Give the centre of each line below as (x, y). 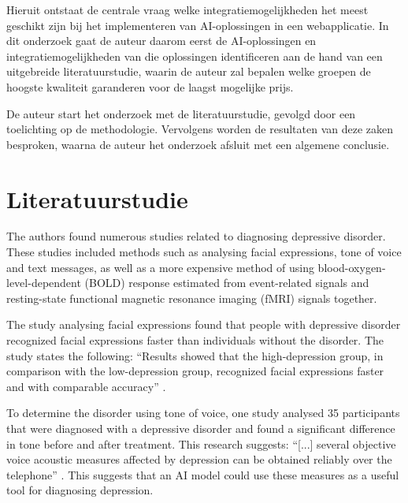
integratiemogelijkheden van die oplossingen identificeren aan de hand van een (195, 56)
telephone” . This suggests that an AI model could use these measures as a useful (203, 474)
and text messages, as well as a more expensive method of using (160, 267)
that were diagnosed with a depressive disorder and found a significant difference (201, 428)
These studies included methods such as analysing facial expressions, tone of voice (204, 252)
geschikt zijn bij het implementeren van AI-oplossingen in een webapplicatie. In (198, 25)
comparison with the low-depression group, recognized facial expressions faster (195, 371)
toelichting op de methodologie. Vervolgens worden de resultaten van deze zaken (200, 129)
